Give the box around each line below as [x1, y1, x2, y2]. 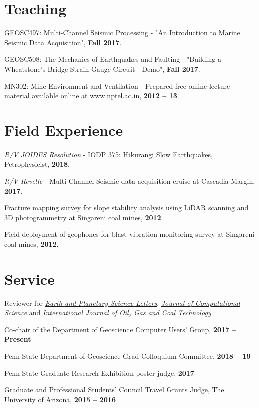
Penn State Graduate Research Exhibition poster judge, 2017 [4, 367, 194, 378]
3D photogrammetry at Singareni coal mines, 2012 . [4, 212, 163, 222]
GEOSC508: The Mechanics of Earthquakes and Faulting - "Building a [4, 54, 221, 64]
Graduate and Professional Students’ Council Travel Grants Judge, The [4, 384, 224, 395]
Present [4, 334, 31, 344]
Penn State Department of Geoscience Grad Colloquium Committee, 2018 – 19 [4, 351, 251, 361]
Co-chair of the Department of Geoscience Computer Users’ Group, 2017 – [4, 324, 236, 334]
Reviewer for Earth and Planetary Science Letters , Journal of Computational [4, 297, 240, 308]
